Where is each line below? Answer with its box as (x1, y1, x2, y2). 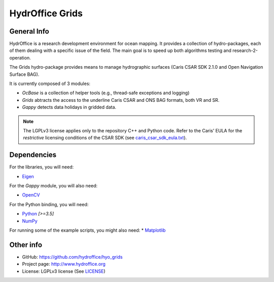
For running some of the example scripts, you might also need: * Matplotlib (9, 227, 166, 233)
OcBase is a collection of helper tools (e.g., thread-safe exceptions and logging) (22, 90, 190, 96)
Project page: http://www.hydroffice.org (22, 261, 106, 267)
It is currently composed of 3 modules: (9, 80, 91, 87)
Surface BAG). (9, 71, 40, 77)
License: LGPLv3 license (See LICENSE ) (22, 268, 106, 274)
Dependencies (9, 151, 57, 159)
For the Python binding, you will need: (9, 201, 89, 207)
